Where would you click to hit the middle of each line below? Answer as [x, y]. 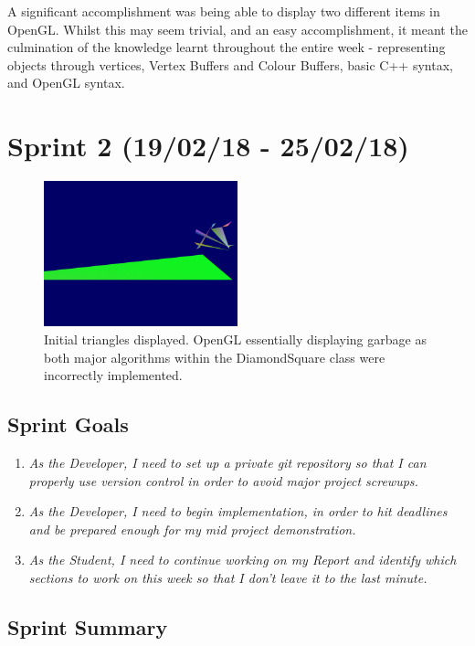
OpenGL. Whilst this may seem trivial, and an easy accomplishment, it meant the [237, 29]
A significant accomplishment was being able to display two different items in [224, 11]
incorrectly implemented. [113, 375]
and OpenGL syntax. [66, 83]
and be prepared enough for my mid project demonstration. [192, 529]
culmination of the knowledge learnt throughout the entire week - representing [227, 47]
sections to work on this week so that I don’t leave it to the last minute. [228, 577]
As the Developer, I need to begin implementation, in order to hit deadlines [238, 511]
